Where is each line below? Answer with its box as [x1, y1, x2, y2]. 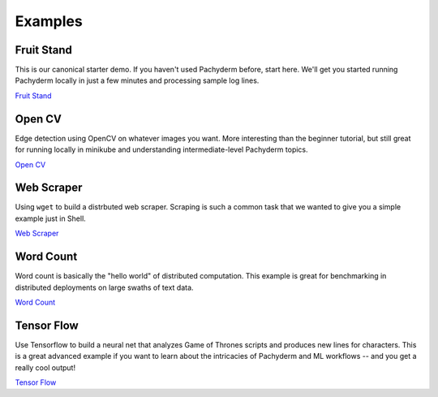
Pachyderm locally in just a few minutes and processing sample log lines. [15, 76, 260, 85]
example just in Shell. [15, 214, 87, 223]
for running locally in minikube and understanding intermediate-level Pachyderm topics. [15, 145, 308, 154]
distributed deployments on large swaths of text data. [15, 283, 194, 292]
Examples [15, 12, 83, 30]
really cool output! [15, 362, 76, 373]
